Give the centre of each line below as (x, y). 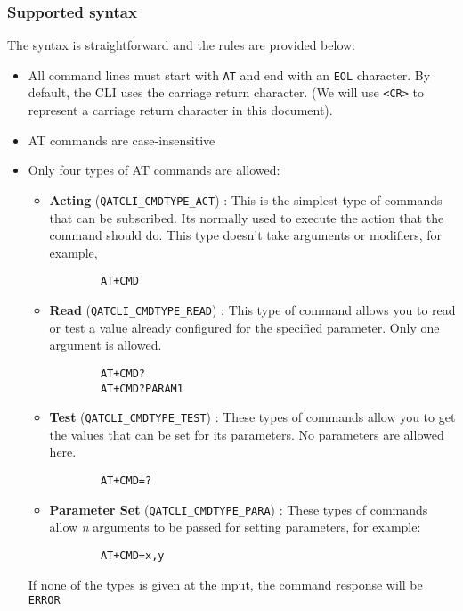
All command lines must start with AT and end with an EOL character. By (229, 74)
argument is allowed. (106, 345)
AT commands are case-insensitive (122, 140)
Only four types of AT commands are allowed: (154, 170)
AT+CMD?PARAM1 (142, 388)
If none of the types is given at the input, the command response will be (225, 584)
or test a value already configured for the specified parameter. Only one (244, 327)
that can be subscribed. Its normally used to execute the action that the (247, 217)
